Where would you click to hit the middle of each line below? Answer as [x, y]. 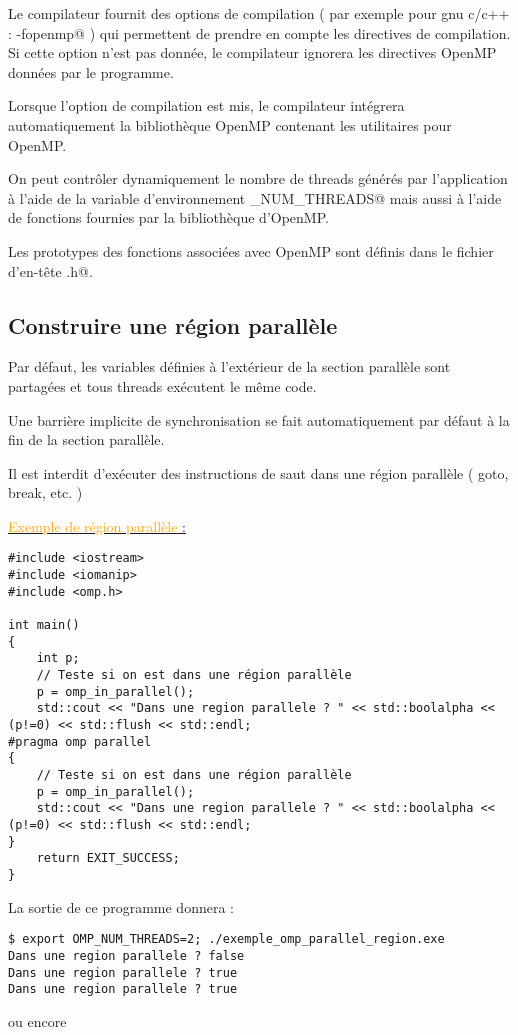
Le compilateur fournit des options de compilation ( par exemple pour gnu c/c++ [259, 13]
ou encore [37, 1020]
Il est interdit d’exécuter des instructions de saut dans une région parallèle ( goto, [258, 472]
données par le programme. [91, 71]
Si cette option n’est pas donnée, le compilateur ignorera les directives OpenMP [252, 52]
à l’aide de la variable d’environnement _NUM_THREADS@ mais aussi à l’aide [255, 197]
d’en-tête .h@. [50, 270]
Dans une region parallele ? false [126, 955]
